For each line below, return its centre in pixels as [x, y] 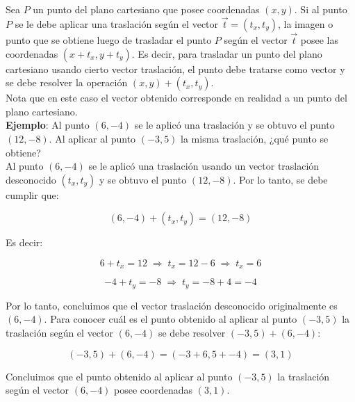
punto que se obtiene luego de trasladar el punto [109, 40]
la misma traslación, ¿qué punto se [255, 138]
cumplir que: [32, 194]
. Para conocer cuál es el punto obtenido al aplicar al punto [171, 319]
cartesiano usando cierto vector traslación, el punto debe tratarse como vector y [175, 69]
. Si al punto [321, 9]
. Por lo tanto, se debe [280, 179]
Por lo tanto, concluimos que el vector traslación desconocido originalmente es [172, 305]
